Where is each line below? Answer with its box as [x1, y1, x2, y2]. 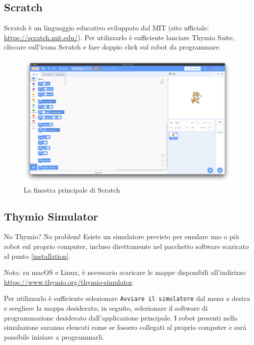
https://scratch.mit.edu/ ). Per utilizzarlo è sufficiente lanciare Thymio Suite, [4, 32, 235, 42]
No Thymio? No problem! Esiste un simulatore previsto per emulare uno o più [4, 231, 239, 242]
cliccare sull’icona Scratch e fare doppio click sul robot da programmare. [4, 42, 221, 52]
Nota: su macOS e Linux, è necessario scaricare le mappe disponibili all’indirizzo [4, 267, 246, 277]
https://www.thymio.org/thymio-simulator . [4, 276, 134, 287]
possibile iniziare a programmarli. [4, 331, 104, 342]
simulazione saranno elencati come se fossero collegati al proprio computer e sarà [4, 322, 247, 332]
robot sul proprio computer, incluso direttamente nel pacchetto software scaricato [4, 241, 249, 251]
